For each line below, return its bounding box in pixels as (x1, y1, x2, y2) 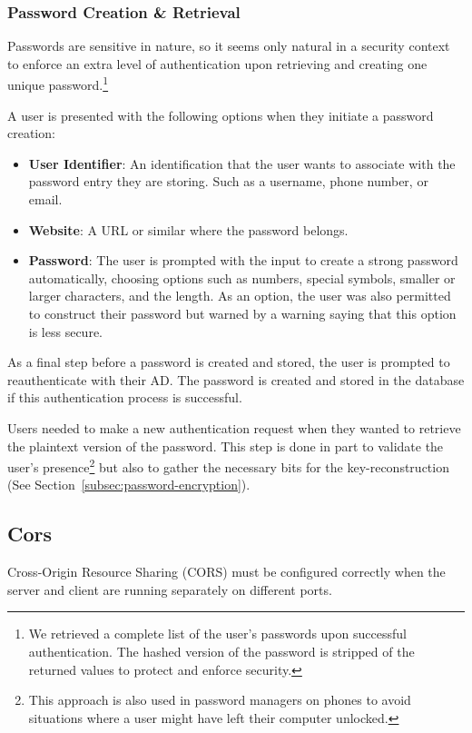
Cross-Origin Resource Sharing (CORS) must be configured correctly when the (7, 562, 446, 581)
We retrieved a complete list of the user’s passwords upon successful (28, 624, 407, 643)
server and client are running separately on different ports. (7, 579, 332, 599)
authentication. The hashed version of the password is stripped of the (28, 641, 415, 660)
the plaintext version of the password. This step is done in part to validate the (7, 436, 444, 455)
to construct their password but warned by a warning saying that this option (28, 304, 457, 322)
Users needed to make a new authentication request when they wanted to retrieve (7, 418, 461, 437)
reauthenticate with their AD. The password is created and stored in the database (7, 370, 465, 389)
